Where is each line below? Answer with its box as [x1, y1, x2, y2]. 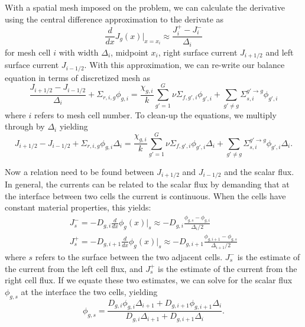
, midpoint [111, 46, 148, 58]
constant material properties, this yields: [5, 201, 151, 213]
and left [265, 46, 294, 58]
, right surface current [158, 46, 238, 58]
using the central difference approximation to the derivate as [5, 12, 224, 25]
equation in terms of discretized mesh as [5, 71, 151, 83]
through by [5, 120, 45, 132]
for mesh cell [5, 46, 51, 58]
